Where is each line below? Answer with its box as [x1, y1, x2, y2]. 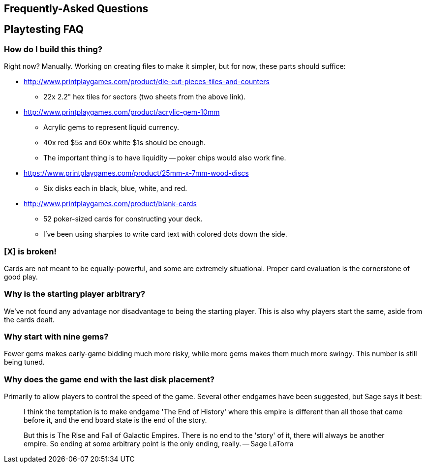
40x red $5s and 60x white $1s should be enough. [43, 138, 206, 147]
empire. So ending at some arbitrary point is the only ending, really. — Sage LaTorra [24, 439, 294, 448]
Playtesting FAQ [4, 23, 84, 36]
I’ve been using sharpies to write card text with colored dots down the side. [43, 230, 287, 239]
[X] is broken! [4, 246, 57, 256]
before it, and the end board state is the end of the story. [24, 416, 207, 425]
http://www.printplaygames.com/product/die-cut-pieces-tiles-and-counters [24, 77, 270, 86]
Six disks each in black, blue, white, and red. [43, 184, 187, 193]
